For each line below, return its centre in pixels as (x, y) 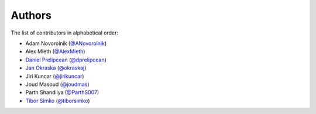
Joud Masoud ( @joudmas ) (58, 84)
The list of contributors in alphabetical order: (65, 33)
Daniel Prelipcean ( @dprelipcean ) (66, 60)
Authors (31, 15)
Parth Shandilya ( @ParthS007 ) (62, 92)
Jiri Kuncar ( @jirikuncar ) (55, 76)
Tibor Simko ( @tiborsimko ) (58, 101)
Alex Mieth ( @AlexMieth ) (55, 51)
